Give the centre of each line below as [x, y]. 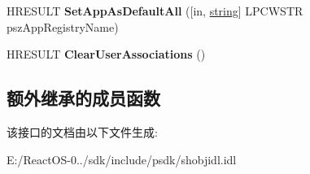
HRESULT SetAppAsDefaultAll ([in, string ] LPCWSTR [155, 11]
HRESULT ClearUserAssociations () [106, 54]
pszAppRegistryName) [63, 26]
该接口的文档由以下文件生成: [82, 131]
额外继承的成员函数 [83, 98]
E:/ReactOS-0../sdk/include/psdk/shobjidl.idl [122, 159]
